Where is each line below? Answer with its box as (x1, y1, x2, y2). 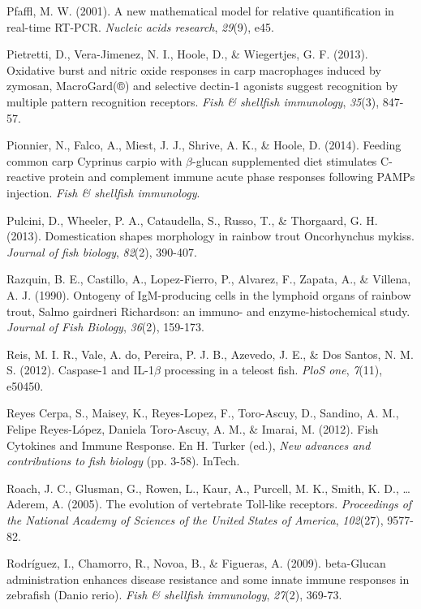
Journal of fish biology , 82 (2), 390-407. (6, 243, 197, 260)
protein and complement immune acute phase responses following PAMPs (49, 168, 415, 185)
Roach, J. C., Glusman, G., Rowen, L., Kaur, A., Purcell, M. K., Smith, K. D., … (6, 479, 410, 496)
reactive (6, 168, 45, 185)
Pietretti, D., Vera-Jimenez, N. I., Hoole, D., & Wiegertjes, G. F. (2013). (6, 45, 368, 63)
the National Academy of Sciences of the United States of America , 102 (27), (6, 512, 384, 529)
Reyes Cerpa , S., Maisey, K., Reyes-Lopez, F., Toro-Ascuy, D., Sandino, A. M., (6, 404, 399, 421)
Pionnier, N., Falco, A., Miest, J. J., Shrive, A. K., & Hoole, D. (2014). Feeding (6, 136, 402, 153)
